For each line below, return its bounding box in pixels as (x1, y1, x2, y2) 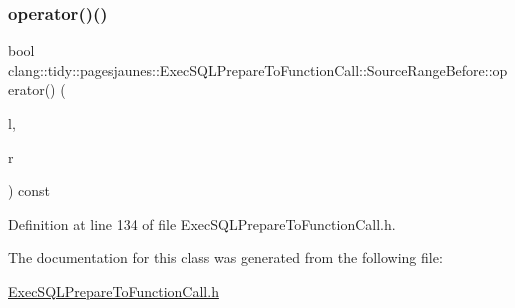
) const (8, 180, 51, 201)
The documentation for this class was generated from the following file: (8, 247, 443, 268)
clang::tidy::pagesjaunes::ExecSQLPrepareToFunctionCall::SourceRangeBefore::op (8, 59, 508, 80)
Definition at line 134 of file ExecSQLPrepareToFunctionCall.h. (8, 213, 396, 234)
